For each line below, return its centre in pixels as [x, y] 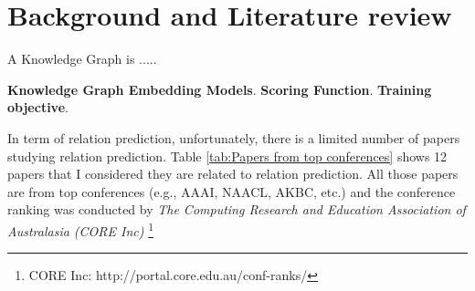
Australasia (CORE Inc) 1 [81, 229]
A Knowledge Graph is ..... [82, 59]
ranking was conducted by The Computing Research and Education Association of [237, 209]
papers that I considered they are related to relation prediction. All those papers [233, 174]
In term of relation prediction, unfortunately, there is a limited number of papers [234, 137]
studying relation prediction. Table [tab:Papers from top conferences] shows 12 [227, 156]
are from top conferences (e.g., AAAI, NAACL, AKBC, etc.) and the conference [232, 191]
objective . [38, 107]
